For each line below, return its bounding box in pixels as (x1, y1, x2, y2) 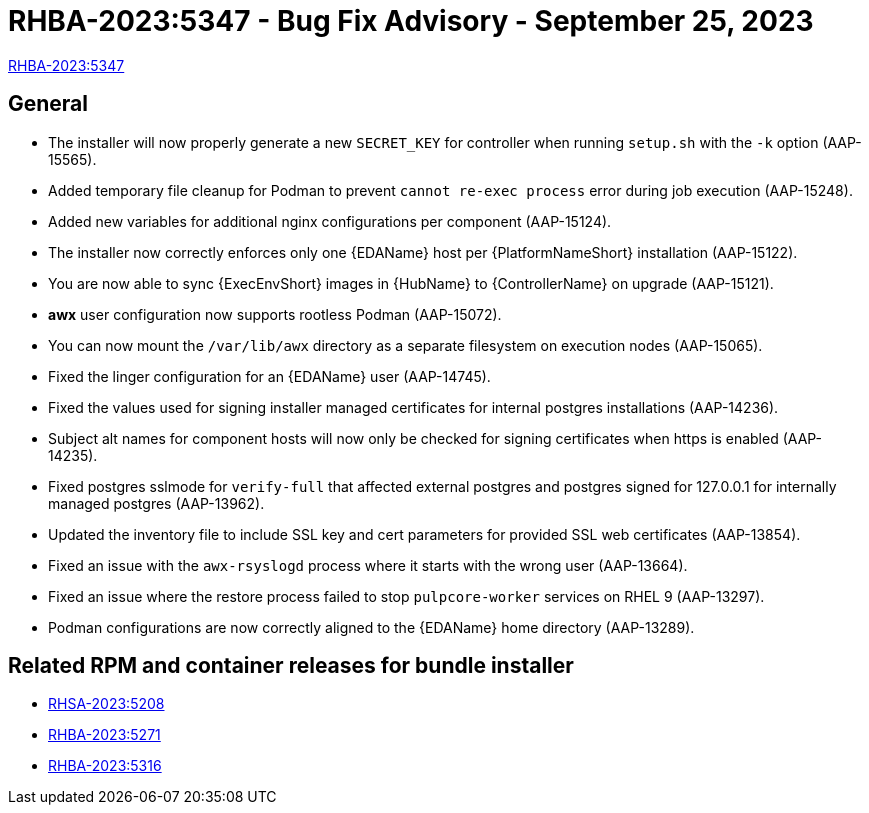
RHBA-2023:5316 (48, 757, 162, 775)
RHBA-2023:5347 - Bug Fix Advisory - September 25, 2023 (8, 4, 814, 38)
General (8, 91, 89, 117)
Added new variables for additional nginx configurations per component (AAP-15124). (48, 212, 612, 230)
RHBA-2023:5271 (48, 726, 161, 744)
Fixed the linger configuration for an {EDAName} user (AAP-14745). (48, 367, 491, 385)
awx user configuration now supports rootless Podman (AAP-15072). (48, 305, 502, 323)
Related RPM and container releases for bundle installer (8, 653, 574, 679)
